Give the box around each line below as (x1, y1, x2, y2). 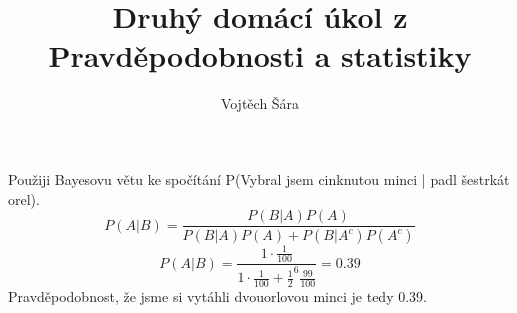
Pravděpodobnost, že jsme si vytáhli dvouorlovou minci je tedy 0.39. (8, 286, 427, 307)
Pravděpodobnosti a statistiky (48, 35, 472, 76)
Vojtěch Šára (220, 93, 300, 114)
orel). (8, 188, 40, 209)
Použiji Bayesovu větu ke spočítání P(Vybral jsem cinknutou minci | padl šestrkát (8, 168, 510, 189)
